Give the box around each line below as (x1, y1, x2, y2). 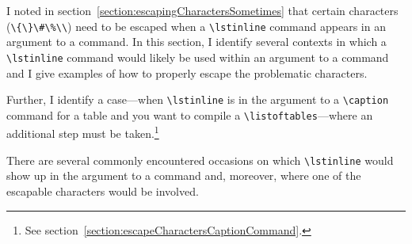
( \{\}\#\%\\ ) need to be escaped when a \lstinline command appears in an (6, 17, 386, 34)
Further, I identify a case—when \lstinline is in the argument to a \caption (6, 91, 389, 108)
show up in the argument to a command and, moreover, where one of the (6, 167, 361, 184)
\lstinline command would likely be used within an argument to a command (6, 48, 389, 65)
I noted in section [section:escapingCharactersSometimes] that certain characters (6, 2, 399, 18)
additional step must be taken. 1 (6, 123, 159, 142)
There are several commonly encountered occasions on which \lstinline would (6, 151, 394, 168)
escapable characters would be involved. (6, 182, 199, 199)
